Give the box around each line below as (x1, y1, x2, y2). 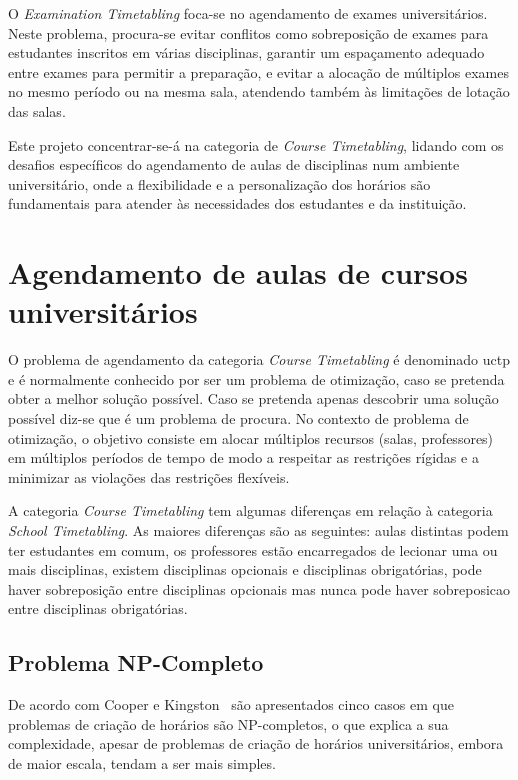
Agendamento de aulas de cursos (8, 252, 468, 293)
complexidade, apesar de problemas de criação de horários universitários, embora (8, 733, 504, 754)
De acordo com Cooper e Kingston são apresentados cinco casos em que (8, 694, 454, 715)
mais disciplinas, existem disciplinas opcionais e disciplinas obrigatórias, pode (8, 559, 482, 580)
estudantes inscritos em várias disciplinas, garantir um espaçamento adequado (8, 42, 485, 63)
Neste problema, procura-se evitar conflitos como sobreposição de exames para (8, 22, 489, 43)
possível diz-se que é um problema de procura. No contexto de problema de (8, 408, 469, 429)
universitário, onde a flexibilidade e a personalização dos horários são (8, 173, 431, 194)
